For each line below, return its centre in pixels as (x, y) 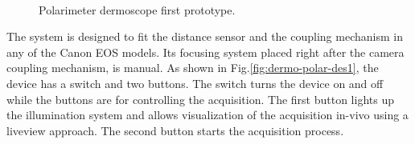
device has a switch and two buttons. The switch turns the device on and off (195, 83)
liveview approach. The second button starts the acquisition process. (175, 130)
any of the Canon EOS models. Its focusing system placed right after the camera (205, 52)
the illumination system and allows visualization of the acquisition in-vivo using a (207, 115)
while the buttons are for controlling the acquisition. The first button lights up (200, 99)
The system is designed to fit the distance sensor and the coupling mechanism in (205, 36)
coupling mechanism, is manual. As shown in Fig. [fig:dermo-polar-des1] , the (193, 68)
